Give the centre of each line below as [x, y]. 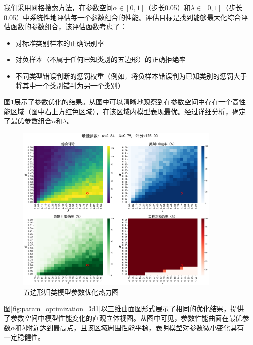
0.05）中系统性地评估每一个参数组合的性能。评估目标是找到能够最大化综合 [122, 17]
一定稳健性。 [24, 337]
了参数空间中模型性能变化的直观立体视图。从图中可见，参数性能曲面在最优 [123, 318]
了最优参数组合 [28, 121]
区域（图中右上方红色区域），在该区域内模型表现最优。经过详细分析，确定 [128, 111]
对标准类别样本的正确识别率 [60, 43]
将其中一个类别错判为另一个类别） [70, 85]
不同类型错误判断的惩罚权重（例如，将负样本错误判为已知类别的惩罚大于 [131, 75]
